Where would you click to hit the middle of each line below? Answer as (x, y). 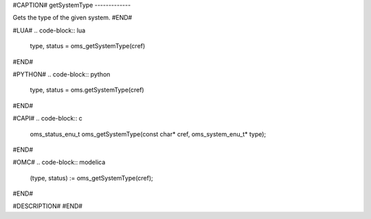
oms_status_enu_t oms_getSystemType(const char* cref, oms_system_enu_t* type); (148, 134)
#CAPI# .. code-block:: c (47, 118)
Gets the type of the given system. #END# (72, 18)
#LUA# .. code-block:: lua (49, 30)
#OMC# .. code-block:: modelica (59, 163)
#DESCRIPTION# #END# (47, 206)
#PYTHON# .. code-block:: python (61, 74)
